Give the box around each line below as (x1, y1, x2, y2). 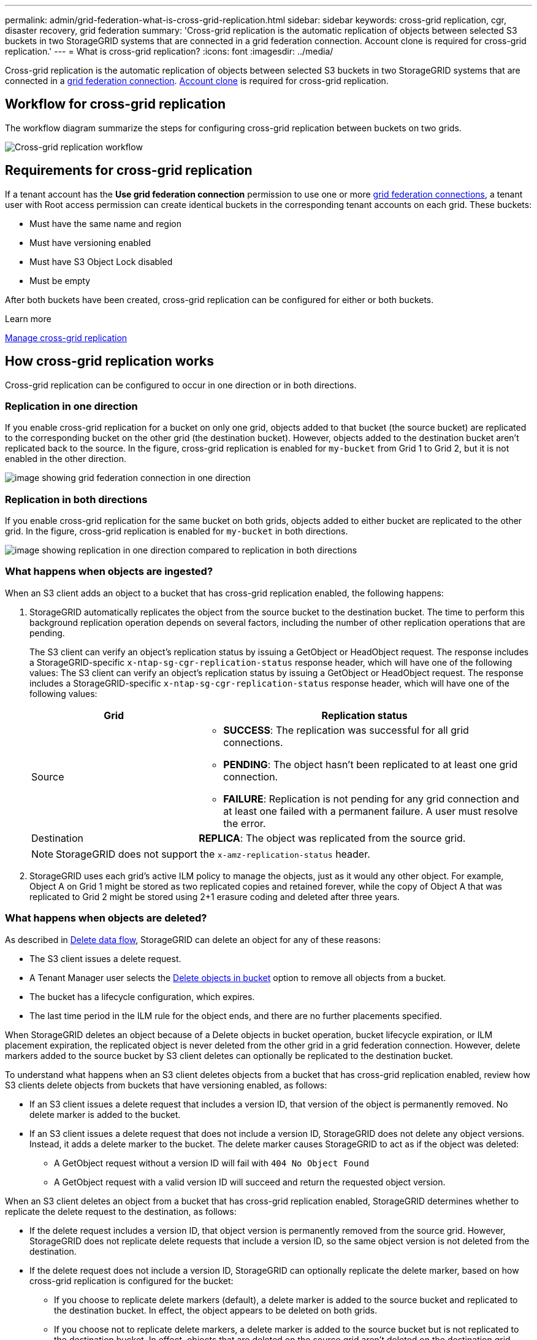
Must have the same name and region (29, 218, 182, 229)
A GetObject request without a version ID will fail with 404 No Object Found (54, 1157, 370, 1168)
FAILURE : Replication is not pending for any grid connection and (223, 792, 519, 805)
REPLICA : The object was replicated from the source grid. (199, 831, 466, 844)
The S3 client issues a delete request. (29, 953, 181, 964)
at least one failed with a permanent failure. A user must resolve (223, 804, 518, 817)
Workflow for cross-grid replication (5, 96, 226, 112)
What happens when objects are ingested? (5, 565, 213, 578)
